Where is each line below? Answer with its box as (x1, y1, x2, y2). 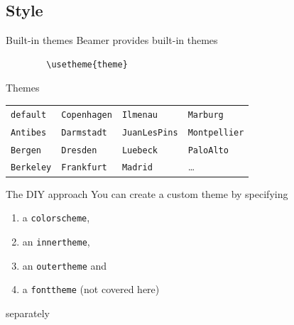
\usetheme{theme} (46, 59, 128, 70)
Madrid (121, 162, 153, 173)
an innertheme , (22, 233, 90, 248)
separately (6, 305, 50, 320)
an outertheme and (22, 258, 107, 272)
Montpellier (187, 127, 244, 138)
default (11, 109, 47, 120)
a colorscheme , (22, 210, 90, 225)
